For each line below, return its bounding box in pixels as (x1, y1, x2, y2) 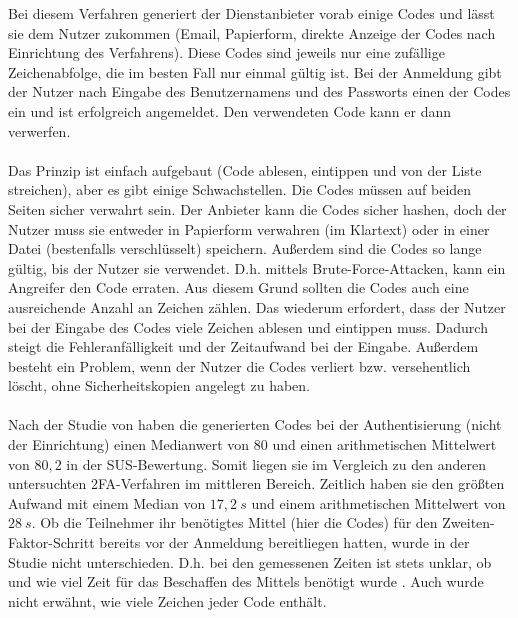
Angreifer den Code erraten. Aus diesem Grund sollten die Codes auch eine (8, 277, 469, 298)
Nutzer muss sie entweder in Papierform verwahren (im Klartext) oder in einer (8, 218, 490, 239)
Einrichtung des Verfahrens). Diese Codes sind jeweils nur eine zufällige (8, 42, 445, 63)
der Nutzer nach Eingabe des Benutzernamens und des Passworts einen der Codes (8, 81, 511, 102)
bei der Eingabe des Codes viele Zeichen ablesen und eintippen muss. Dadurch (8, 316, 488, 337)
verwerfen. (8, 120, 71, 141)
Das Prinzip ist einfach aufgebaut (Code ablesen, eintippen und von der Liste (8, 159, 482, 180)
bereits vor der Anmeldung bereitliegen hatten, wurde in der (99, 532, 470, 553)
